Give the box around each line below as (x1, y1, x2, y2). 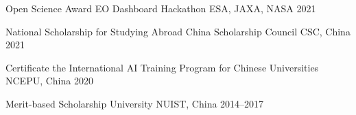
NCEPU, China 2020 (5, 73, 93, 88)
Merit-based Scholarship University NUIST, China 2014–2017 (5, 96, 264, 110)
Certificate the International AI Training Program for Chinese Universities (5, 60, 319, 74)
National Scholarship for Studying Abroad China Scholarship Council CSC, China (5, 24, 351, 38)
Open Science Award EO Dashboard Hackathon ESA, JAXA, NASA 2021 (5, 1, 316, 15)
